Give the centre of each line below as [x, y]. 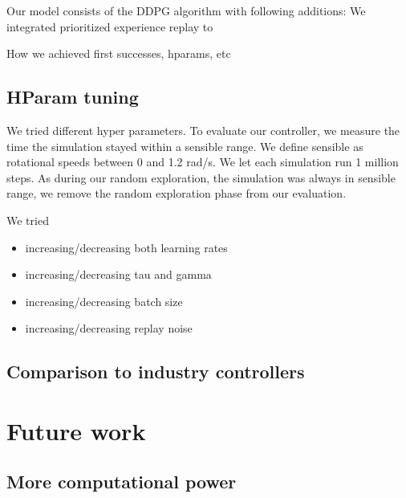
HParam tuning [73, 97]
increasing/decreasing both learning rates [126, 247]
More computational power [122, 482]
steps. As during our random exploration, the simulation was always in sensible [201, 177]
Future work [76, 430]
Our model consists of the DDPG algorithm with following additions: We [186, 10]
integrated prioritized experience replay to [110, 26]
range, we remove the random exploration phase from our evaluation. [177, 193]
